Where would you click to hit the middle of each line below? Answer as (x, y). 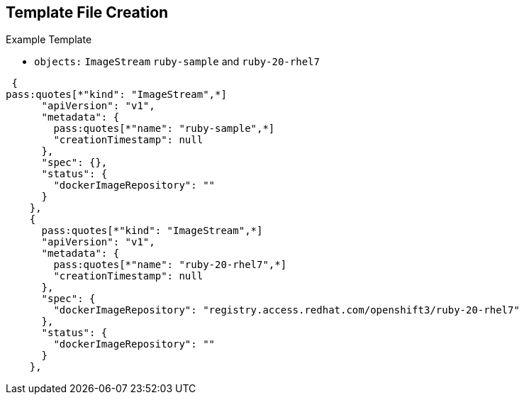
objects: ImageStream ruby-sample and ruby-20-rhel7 (177, 62)
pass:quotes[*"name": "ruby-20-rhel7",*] (170, 265)
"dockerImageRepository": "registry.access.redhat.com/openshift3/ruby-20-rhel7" (286, 310)
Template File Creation (87, 12)
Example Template (49, 40)
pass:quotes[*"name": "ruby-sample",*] (164, 129)
